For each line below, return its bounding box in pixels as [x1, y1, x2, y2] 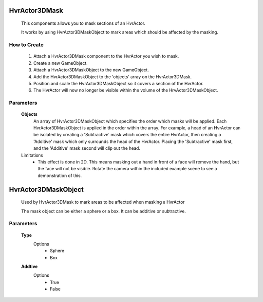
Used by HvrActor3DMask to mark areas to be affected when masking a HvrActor [21, 199, 185, 205]
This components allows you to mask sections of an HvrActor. [21, 20, 146, 26]
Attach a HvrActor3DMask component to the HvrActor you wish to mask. [33, 53, 179, 59]
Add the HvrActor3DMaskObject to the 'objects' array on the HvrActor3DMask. [33, 73, 192, 80]
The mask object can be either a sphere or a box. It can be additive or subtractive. [21, 208, 186, 214]
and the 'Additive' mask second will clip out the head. [33, 145, 141, 151]
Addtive [21, 264, 38, 269]
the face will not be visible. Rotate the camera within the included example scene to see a [38, 166, 217, 172]
